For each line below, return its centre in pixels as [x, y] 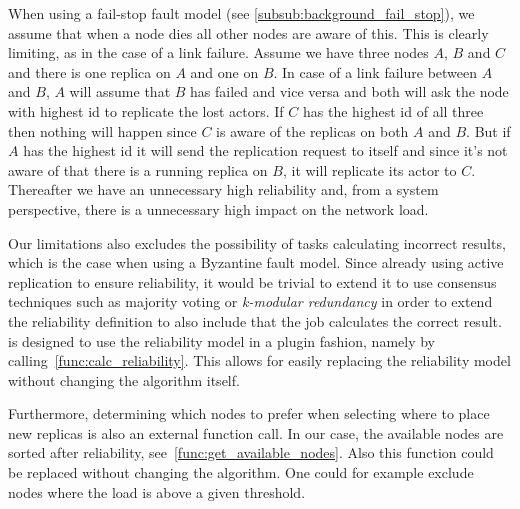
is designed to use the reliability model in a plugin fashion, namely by [221, 340]
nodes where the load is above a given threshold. [157, 491]
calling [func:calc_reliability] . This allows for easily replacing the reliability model [259, 360]
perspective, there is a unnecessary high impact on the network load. [218, 208]
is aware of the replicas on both [312, 130]
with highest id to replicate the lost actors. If [146, 110]
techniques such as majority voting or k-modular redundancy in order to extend [250, 301]
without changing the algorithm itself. [124, 379]
